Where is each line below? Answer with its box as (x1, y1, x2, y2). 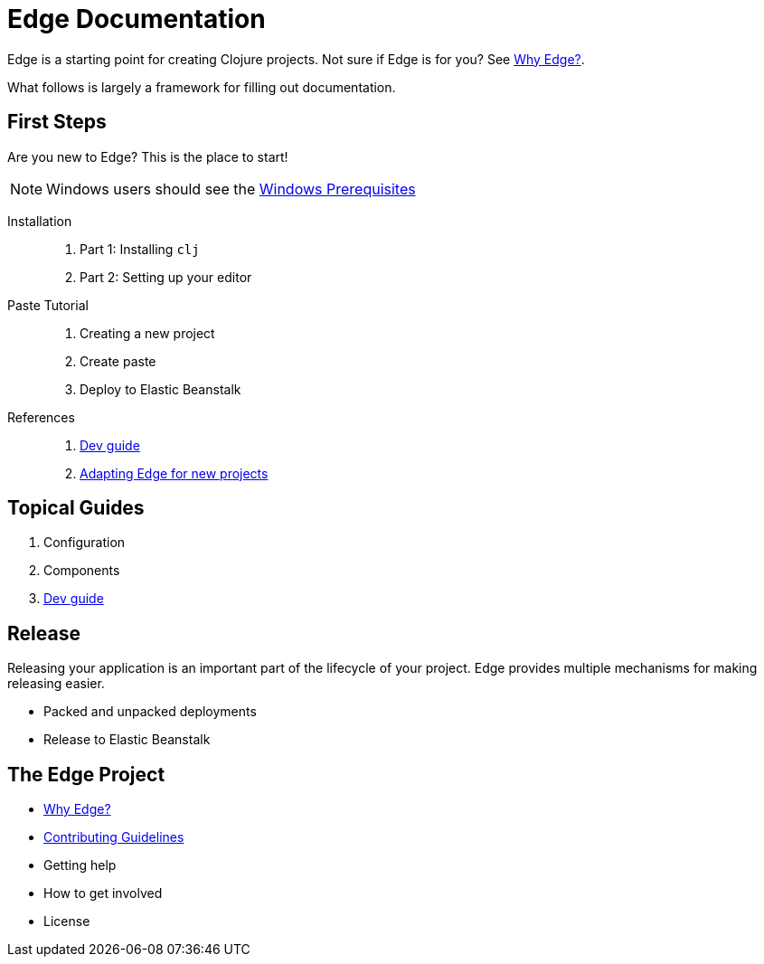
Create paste (80, 353, 156, 369)
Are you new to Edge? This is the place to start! (7, 148, 288, 165)
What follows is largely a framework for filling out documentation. (7, 79, 396, 95)
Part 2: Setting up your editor (80, 269, 252, 285)
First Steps (7, 110, 107, 134)
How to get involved (43, 885, 163, 902)
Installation (7, 213, 72, 229)
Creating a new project (80, 325, 215, 341)
